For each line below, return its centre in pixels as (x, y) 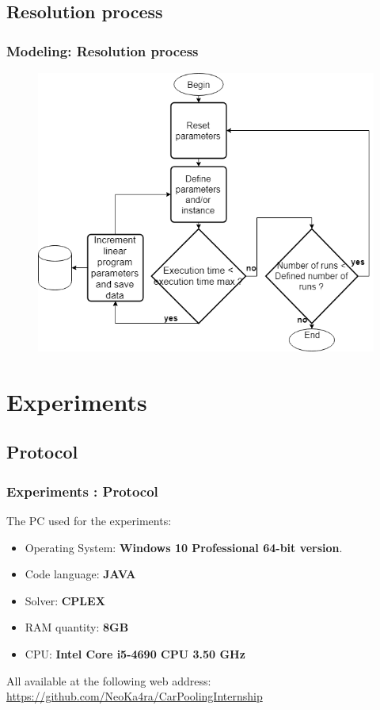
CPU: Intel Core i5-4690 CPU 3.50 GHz (135, 654)
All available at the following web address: (109, 680)
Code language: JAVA (80, 574)
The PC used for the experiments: (89, 521)
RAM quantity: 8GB (77, 627)
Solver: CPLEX (65, 600)
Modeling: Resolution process (103, 50)
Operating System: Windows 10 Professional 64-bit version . (184, 547)
